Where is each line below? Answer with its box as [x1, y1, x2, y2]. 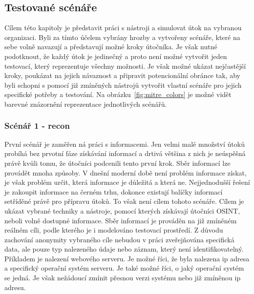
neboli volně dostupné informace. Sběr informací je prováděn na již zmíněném [4, 215, 237, 225]
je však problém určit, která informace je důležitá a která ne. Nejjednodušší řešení [4, 177, 250, 187]
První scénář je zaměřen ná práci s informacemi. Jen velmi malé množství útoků [4, 138, 245, 149]
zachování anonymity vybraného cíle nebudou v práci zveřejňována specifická [4, 234, 234, 244]
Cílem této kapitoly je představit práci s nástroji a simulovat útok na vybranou [4, 22, 242, 33]
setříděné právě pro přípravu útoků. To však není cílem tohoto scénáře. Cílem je [4, 196, 244, 206]
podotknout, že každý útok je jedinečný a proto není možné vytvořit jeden [4, 51, 227, 61]
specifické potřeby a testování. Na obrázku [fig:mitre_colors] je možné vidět [4, 89, 232, 99]
